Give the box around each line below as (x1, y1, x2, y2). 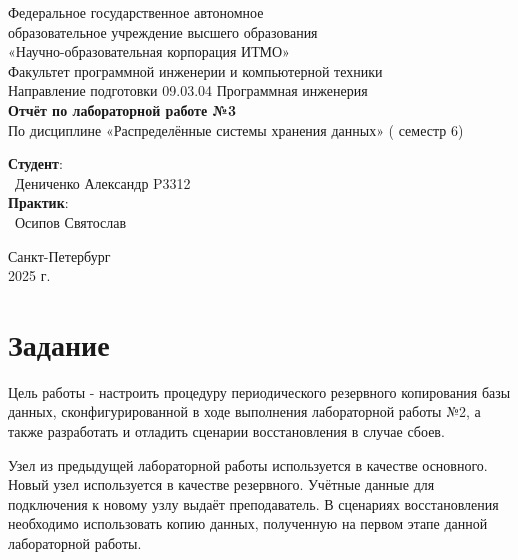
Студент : (8, 153, 63, 174)
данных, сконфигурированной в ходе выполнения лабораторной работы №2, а (8, 401, 481, 422)
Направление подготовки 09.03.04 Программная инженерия (8, 80, 368, 101)
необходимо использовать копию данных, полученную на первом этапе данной (8, 513, 488, 534)
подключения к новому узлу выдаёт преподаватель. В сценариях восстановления (8, 493, 499, 514)
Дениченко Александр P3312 (14, 172, 191, 193)
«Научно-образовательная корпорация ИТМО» (8, 41, 290, 62)
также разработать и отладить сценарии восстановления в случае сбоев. (8, 421, 445, 442)
